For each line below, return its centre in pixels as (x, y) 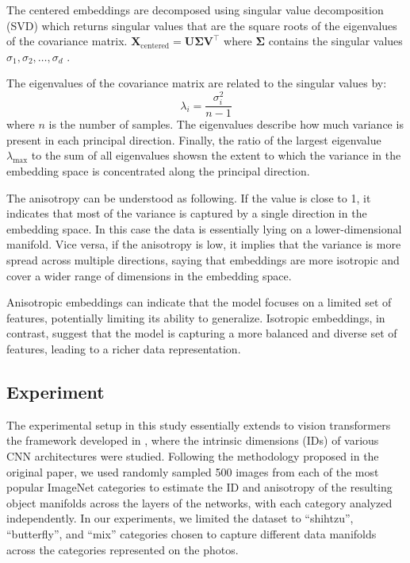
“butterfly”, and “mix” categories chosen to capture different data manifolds (192, 533)
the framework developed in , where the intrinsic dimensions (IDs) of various (193, 440)
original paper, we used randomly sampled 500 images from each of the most (193, 471)
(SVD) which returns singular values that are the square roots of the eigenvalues (202, 25)
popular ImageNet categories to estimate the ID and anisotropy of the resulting (199, 487)
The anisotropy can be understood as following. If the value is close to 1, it (189, 197)
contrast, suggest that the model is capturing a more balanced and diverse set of (202, 333)
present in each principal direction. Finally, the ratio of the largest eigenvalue (194, 139)
